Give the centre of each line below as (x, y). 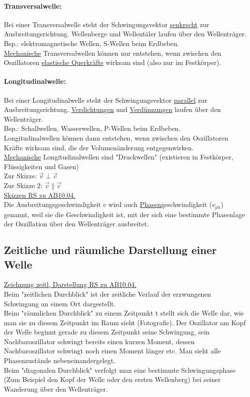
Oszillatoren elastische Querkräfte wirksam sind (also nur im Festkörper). (113, 62)
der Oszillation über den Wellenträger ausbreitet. (76, 224)
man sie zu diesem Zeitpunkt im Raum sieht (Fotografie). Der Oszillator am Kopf (125, 322)
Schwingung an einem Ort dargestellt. (60, 303)
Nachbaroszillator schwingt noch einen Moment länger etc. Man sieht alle (112, 351)
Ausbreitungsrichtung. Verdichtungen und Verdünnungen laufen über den (112, 109)
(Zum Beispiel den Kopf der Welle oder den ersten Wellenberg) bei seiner (112, 379)
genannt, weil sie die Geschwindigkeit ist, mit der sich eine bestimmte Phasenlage (125, 214)
